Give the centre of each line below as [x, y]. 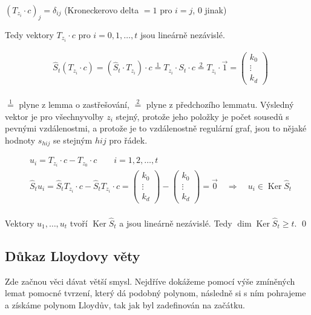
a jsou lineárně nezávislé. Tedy [176, 223]
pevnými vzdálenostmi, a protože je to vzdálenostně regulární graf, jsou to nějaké [156, 128]
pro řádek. [128, 140]
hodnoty [20, 140]
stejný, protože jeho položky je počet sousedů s [202, 116]
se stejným [73, 140]
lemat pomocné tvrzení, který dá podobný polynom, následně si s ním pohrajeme [155, 293]
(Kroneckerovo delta [102, 10]
